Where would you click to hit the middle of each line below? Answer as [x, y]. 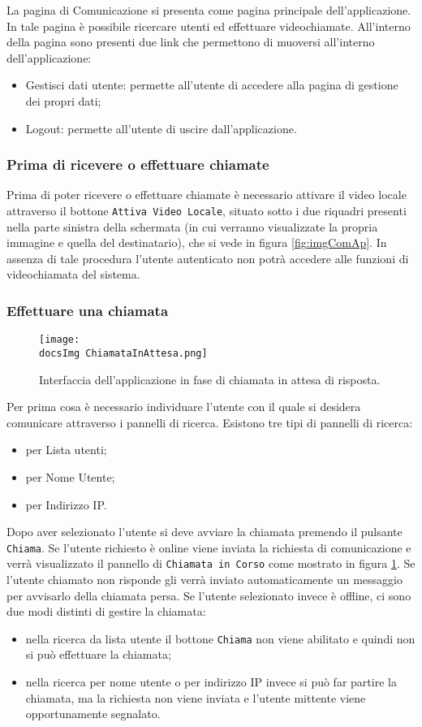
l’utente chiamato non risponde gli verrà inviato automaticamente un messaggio [205, 579]
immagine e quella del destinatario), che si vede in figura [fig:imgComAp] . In [197, 242]
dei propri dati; [63, 100]
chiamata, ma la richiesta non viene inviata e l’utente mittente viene [196, 697]
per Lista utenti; [66, 450]
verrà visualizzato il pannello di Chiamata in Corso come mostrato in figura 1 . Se [211, 563]
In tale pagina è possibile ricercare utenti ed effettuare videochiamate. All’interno [209, 26]
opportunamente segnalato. [93, 714]
